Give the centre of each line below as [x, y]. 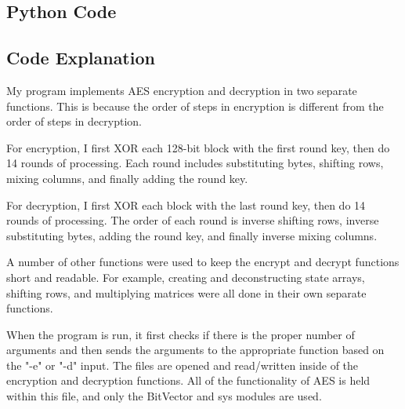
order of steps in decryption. [74, 121]
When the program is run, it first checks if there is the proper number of [181, 334]
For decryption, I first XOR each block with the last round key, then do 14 [186, 204]
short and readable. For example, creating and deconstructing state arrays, [186, 277]
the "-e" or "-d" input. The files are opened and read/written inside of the [183, 365]
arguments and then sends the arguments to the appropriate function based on [195, 350]
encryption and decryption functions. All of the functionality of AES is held [188, 380]
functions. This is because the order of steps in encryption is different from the [195, 106]
